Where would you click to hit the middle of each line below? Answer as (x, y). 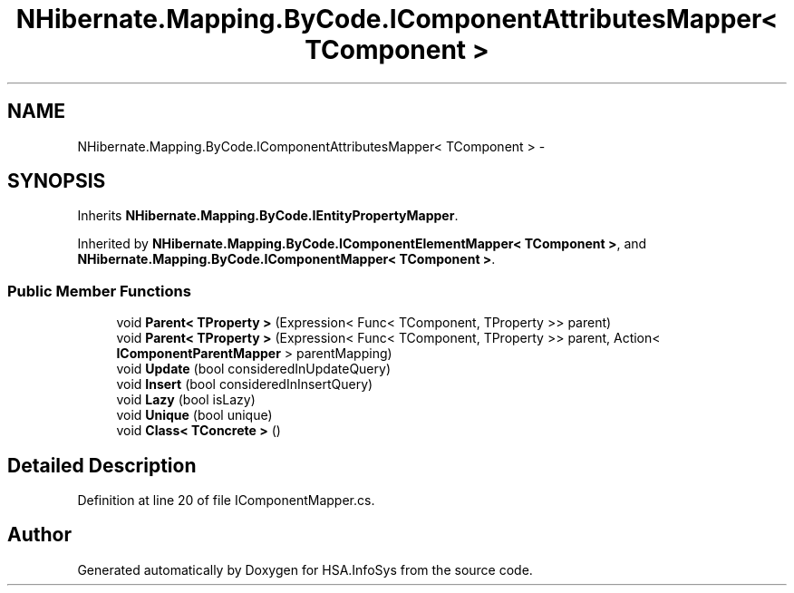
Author (39, 535)
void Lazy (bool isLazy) (186, 400)
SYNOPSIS (57, 181)
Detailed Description (102, 465)
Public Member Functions (99, 291)
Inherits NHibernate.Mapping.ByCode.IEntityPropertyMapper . (268, 216)
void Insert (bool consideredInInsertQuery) (245, 384)
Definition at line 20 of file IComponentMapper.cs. (226, 501)
